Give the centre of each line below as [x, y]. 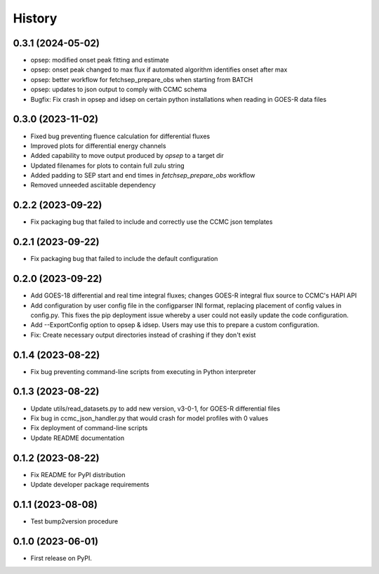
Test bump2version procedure [74, 521]
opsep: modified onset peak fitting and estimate [100, 60]
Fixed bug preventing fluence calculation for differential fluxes [120, 136]
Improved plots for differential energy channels [98, 146]
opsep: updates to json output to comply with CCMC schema [119, 89]
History [35, 18]
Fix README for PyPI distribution [78, 474]
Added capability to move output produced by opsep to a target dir [127, 156]
